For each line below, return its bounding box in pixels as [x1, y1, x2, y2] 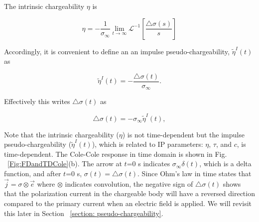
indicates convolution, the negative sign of [65, 178, 193, 189]
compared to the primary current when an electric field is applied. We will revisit [4, 198, 252, 208]
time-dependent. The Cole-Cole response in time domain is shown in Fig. [4, 148, 227, 159]
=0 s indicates [127, 158, 170, 169]
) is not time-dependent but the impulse [122, 129, 245, 139]
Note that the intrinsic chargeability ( [4, 129, 119, 139]
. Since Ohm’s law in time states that [137, 168, 252, 178]
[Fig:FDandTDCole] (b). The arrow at [7, 158, 122, 169]
